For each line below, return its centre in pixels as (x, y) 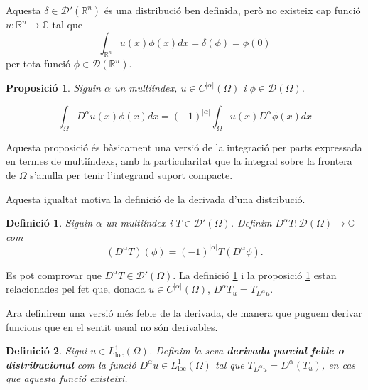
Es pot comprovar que (54, 275)
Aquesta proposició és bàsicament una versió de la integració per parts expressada (184, 147)
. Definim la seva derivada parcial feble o (246, 351)
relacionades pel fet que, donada (76, 289)
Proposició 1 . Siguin (53, 88)
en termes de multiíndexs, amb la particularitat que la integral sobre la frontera (179, 161)
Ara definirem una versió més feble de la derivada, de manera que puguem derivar (184, 312)
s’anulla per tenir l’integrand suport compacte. (131, 174)
